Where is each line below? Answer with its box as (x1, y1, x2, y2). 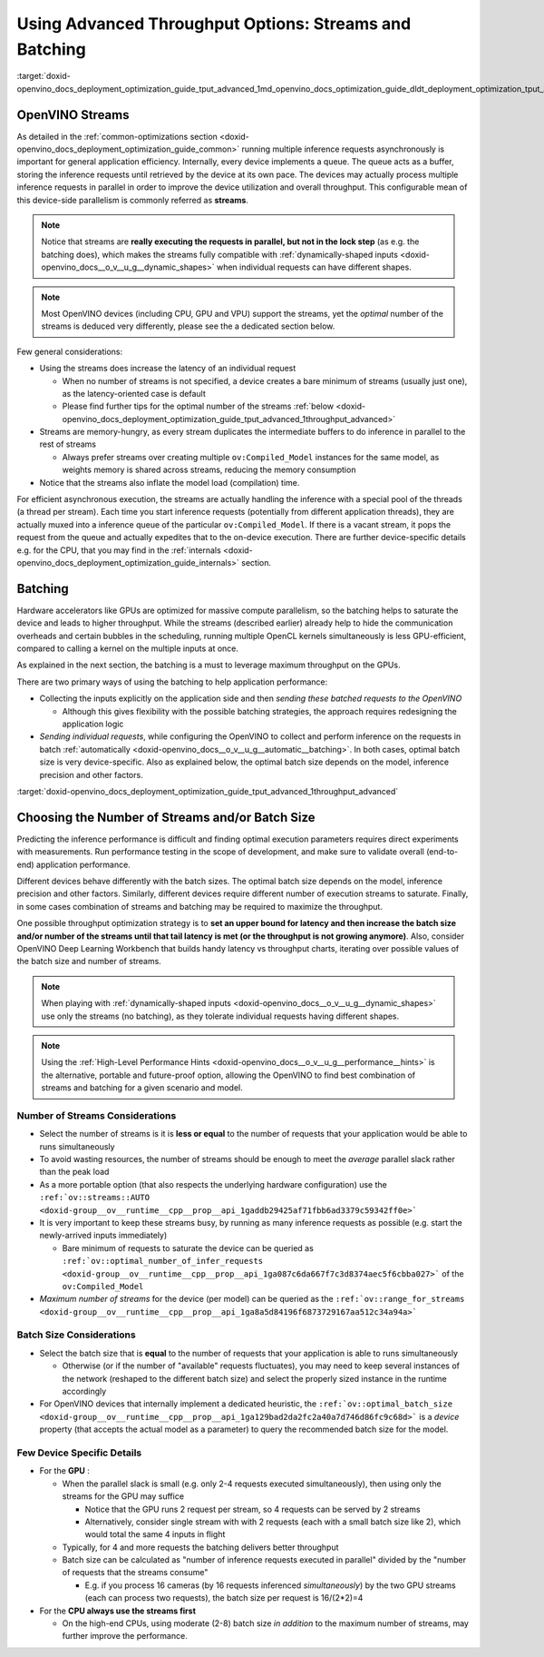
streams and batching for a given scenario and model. (41, 1082, 244, 1093)
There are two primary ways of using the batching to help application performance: (16, 676, 328, 687)
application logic (62, 718, 124, 729)
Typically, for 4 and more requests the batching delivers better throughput (62, 1542, 339, 1553)
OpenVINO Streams (16, 107, 130, 123)
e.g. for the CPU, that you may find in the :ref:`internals (16, 545, 221, 556)
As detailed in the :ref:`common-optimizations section (16, 131, 218, 142)
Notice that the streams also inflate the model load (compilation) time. (39, 477, 300, 488)
